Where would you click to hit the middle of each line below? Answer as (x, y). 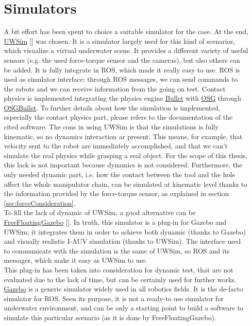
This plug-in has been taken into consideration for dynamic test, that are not (119, 269)
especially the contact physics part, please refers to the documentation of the (118, 117)
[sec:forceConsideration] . (40, 203)
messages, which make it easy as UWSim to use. (76, 260)
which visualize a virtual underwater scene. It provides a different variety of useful (126, 50)
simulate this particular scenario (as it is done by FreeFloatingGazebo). (110, 317)
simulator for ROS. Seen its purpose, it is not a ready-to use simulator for (114, 298)
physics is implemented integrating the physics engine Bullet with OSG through (123, 98)
